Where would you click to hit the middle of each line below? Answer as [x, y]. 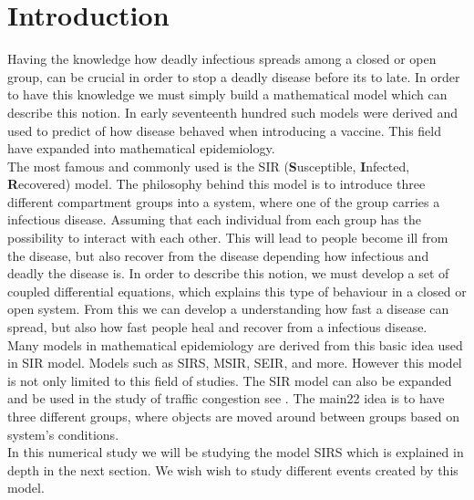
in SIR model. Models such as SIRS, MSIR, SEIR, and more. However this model [235, 363]
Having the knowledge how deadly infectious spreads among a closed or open [222, 59]
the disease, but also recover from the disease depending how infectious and [218, 255]
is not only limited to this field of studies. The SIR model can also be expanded [230, 380]
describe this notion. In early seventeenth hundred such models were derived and [233, 112]
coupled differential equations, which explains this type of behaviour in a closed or [237, 291]
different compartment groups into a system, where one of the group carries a [224, 201]
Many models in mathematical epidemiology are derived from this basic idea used [235, 344]
